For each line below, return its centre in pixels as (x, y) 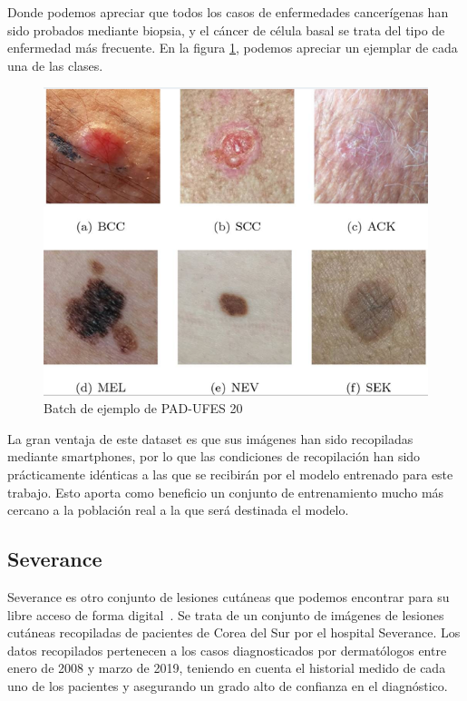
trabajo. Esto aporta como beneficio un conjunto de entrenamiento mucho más (226, 492)
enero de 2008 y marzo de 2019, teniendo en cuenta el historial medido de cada (227, 668)
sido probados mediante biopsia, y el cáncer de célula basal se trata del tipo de (226, 30)
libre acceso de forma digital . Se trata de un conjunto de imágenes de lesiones (226, 614)
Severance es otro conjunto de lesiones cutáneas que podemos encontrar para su (229, 597)
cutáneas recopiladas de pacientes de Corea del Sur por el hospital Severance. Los (234, 632)
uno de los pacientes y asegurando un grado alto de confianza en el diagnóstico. (228, 686)
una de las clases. (55, 65)
